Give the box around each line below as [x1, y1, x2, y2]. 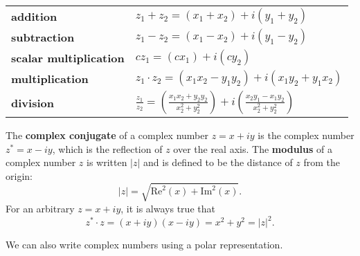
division [11, 94, 54, 111]
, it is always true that [120, 201, 215, 215]
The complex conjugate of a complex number [6, 128, 208, 142]
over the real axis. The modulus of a [173, 141, 332, 156]
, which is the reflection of [52, 141, 163, 156]
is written [86, 155, 127, 170]
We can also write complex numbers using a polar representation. [6, 237, 283, 252]
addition [11, 8, 57, 24]
